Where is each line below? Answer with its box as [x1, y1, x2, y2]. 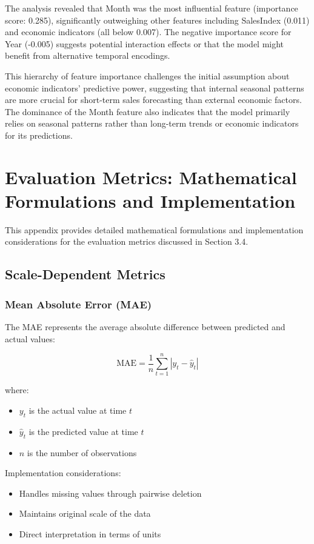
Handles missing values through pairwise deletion [19, 486, 202, 499]
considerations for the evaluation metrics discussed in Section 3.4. [5, 235, 249, 248]
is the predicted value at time [28, 425, 138, 437]
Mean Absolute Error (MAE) [5, 296, 152, 311]
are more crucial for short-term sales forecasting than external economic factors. [5, 93, 302, 106]
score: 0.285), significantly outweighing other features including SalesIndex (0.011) [5, 13, 310, 26]
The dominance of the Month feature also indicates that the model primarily [5, 105, 290, 118]
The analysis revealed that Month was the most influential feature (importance [5, 2, 298, 14]
